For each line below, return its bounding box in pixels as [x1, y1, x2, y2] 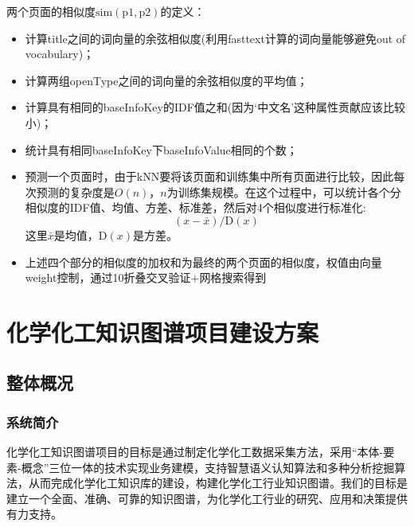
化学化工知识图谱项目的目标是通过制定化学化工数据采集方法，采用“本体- [6, 443, 384, 460]
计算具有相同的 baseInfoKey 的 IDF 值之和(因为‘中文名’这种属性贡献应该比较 [25, 99, 406, 115]
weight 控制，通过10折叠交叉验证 [25, 269, 191, 286]
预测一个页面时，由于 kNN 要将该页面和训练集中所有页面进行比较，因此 [25, 168, 394, 185]
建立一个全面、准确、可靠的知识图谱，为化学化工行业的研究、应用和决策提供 [6, 490, 408, 506]
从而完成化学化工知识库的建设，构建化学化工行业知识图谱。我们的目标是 [28, 474, 408, 491]
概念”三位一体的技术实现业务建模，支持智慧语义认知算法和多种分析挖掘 [21, 459, 395, 475]
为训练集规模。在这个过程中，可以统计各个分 [166, 183, 401, 200]
